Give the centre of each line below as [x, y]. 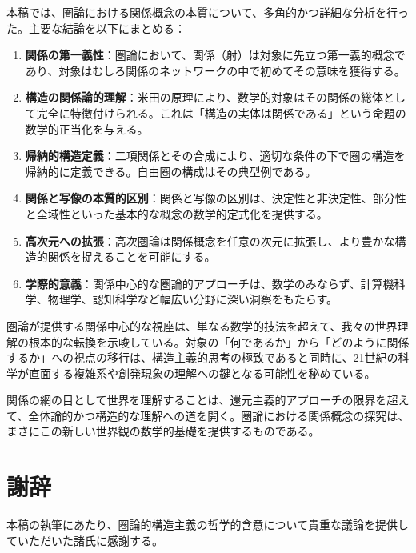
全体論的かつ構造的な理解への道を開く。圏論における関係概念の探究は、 [219, 415]
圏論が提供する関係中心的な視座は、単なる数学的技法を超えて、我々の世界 [202, 325]
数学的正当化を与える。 [87, 128]
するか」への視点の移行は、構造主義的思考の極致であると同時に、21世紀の [202, 357]
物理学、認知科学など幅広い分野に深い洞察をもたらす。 [193, 299]
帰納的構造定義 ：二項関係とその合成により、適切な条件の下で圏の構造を [215, 156]
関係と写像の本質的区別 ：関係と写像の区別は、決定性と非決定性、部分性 [216, 198]
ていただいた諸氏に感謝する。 [85, 540]
